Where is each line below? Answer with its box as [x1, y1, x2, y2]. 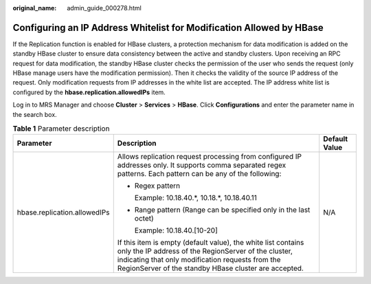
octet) [134, 214, 154, 223]
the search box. [12, 110, 58, 118]
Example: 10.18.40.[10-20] [134, 226, 218, 235]
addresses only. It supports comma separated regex [117, 160, 286, 170]
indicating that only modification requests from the [117, 255, 281, 265]
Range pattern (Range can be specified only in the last [134, 205, 311, 215]
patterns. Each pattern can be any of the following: [117, 169, 282, 179]
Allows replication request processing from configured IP [117, 152, 302, 162]
